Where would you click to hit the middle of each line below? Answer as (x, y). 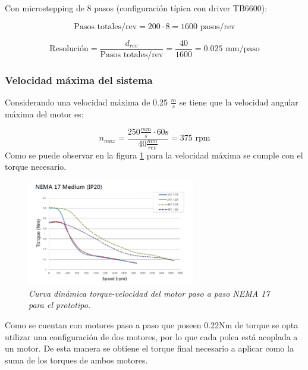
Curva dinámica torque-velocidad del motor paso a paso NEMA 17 (149, 293)
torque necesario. (36, 167)
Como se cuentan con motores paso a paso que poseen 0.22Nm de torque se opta (152, 324)
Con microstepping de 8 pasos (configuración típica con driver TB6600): (136, 8)
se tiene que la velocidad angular (239, 102)
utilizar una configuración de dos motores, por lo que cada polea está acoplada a (151, 336)
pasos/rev (218, 27)
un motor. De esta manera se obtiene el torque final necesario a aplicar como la (149, 348)
